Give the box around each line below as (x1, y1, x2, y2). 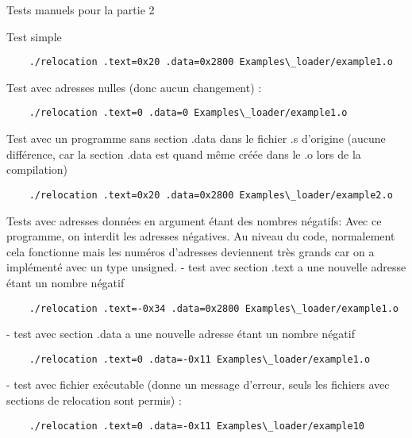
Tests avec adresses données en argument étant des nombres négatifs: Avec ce (6, 212, 382, 229)
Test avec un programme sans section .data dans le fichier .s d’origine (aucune (6, 130, 386, 147)
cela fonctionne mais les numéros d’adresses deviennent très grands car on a (6, 243, 375, 259)
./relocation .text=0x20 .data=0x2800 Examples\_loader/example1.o (29, 56, 393, 68)
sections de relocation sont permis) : (6, 392, 182, 408)
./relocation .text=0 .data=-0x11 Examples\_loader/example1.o (29, 353, 371, 365)
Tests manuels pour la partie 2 (6, 2, 155, 17)
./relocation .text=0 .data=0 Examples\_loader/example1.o (29, 107, 348, 119)
